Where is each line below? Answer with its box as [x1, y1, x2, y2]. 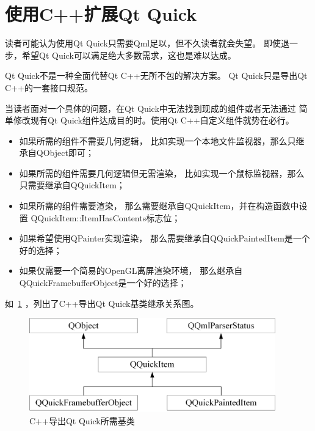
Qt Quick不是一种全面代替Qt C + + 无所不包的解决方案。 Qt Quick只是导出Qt [5, 69, 308, 82]
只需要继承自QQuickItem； [19, 179, 125, 191]
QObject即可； [36, 146, 94, 159]
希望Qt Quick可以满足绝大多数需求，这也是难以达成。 [21, 48, 236, 61]
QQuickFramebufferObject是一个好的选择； [19, 276, 187, 289]
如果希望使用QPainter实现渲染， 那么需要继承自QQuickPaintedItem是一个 [19, 232, 310, 245]
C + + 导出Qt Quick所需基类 [29, 414, 135, 427]
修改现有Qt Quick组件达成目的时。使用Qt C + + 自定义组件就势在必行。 [13, 114, 294, 127]
